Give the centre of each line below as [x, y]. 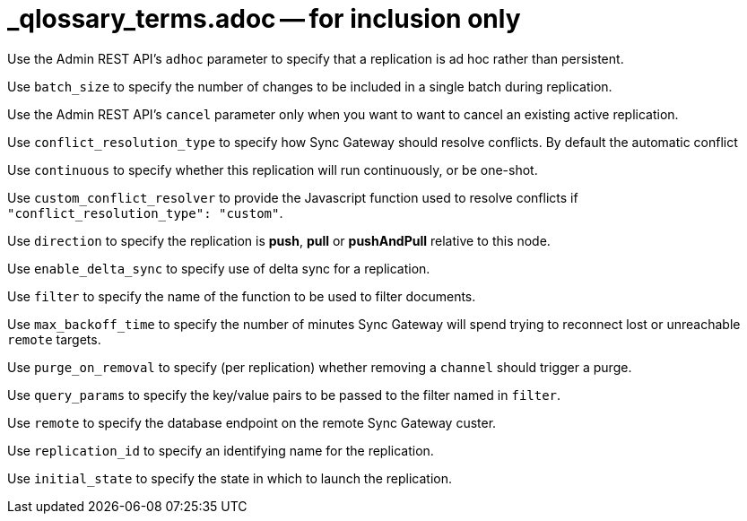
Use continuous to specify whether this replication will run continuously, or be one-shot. [273, 169]
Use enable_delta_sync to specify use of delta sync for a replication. [219, 268]
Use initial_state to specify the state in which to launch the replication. [230, 478]
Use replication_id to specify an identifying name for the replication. [221, 450]
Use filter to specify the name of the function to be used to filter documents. [242, 296]
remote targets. [54, 339]
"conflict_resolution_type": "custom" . [145, 213]
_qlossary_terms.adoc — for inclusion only [264, 19]
